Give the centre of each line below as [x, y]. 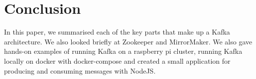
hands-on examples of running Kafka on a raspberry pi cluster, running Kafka [123, 51]
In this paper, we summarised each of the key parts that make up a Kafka [117, 32]
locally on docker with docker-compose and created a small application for [117, 60]
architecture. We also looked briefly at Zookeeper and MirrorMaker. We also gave [128, 41]
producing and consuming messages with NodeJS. [80, 70]
